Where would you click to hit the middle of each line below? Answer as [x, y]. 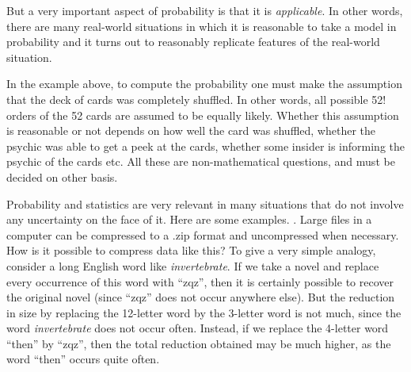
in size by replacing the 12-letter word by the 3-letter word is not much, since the [204, 312]
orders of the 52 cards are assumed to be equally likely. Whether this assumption [203, 115]
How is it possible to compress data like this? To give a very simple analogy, [191, 250]
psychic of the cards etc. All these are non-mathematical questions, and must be [201, 161]
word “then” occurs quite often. [83, 359]
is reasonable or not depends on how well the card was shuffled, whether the [191, 130]
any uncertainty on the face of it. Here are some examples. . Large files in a [189, 219]
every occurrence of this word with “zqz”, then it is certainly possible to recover [200, 281]
